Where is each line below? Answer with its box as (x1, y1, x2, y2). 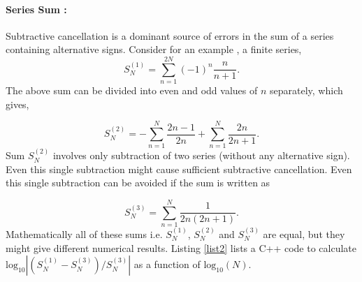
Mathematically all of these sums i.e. (6, 226, 163, 241)
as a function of (133, 257, 201, 272)
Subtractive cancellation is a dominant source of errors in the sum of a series (6, 28, 334, 43)
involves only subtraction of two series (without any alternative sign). (52, 148, 350, 163)
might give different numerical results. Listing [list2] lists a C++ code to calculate (6, 240, 357, 255)
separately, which (270, 83, 343, 98)
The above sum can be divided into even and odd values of (6, 83, 258, 98)
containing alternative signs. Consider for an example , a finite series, (6, 42, 302, 57)
